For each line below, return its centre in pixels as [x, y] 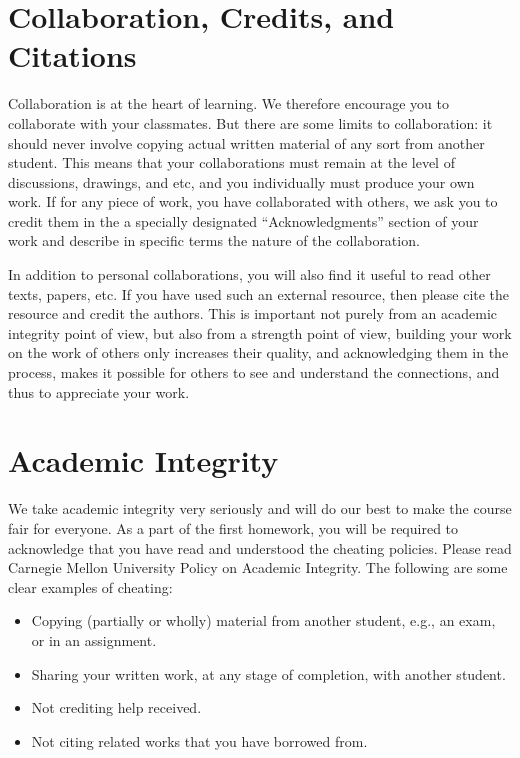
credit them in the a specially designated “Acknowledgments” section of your [243, 220]
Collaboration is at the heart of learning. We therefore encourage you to [228, 103]
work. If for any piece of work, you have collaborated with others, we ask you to [253, 201]
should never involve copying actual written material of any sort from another [246, 142]
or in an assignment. [94, 639]
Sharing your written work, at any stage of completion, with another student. [268, 673]
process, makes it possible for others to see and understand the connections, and [254, 372]
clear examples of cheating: [90, 586]
